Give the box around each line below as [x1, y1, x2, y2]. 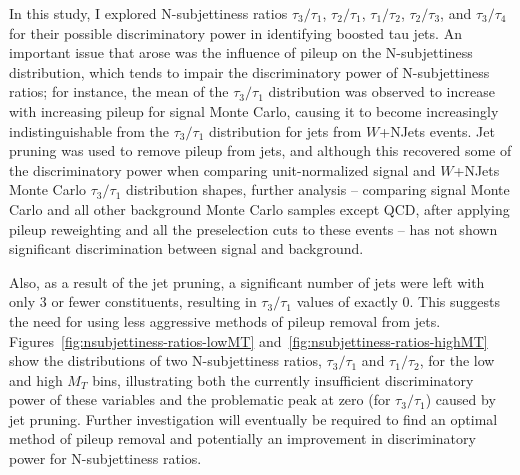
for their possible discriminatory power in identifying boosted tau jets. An [9, 22, 462, 43]
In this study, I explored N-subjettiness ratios [9, 3, 288, 23]
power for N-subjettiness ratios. [9, 448, 202, 469]
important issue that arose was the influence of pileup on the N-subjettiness [9, 42, 473, 63]
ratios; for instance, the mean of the [9, 81, 229, 102]
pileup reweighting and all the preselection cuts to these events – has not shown [9, 218, 498, 239]
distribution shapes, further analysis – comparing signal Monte [126, 179, 510, 200]
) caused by [425, 389, 496, 410]
